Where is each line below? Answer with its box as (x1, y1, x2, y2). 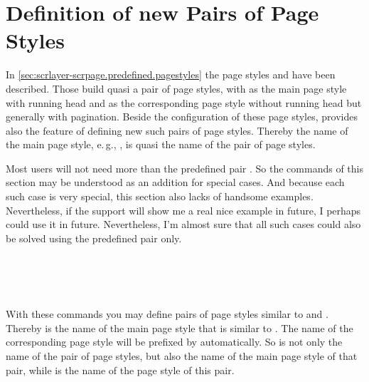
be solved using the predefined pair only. (6, 230, 182, 245)
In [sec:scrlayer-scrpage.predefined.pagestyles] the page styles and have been (6, 67, 336, 82)
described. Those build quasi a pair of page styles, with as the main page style (6, 81, 347, 95)
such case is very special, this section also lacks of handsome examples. (6, 189, 314, 204)
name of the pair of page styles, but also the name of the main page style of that (6, 349, 358, 363)
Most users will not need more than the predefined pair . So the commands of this (6, 160, 363, 175)
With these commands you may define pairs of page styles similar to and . (6, 306, 328, 321)
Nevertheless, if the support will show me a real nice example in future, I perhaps (6, 202, 361, 217)
